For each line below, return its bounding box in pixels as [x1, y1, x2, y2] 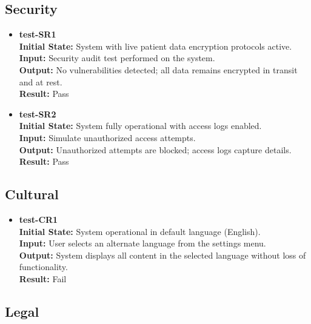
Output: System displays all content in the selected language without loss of [19, 248, 306, 261]
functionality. [19, 260, 68, 273]
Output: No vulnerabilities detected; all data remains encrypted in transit [19, 63, 298, 76]
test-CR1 [19, 213, 58, 225]
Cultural [5, 185, 59, 203]
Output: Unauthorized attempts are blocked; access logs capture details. [19, 143, 292, 156]
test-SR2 [19, 107, 56, 120]
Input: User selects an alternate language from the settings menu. [19, 237, 266, 250]
